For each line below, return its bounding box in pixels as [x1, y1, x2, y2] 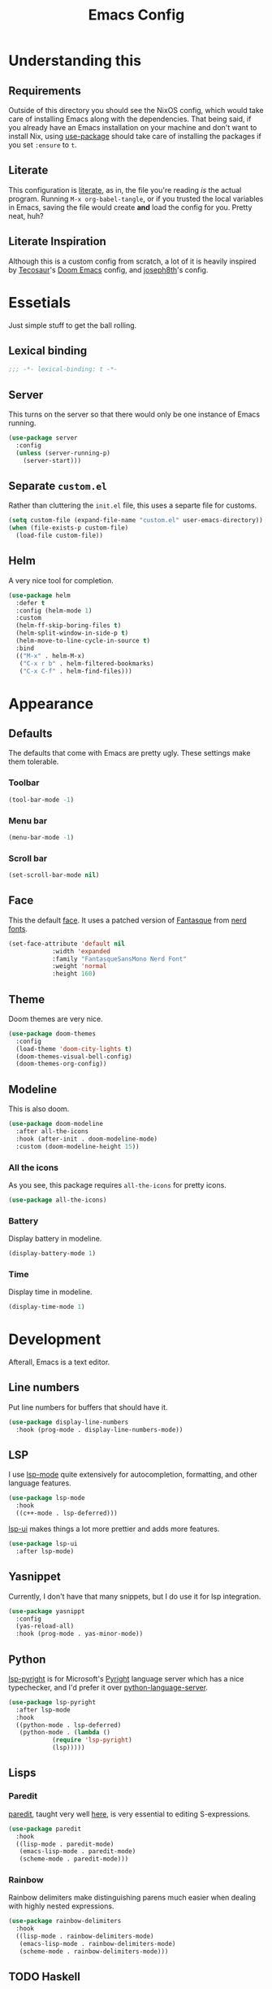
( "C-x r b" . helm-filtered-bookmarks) [19, 659, 154, 668]
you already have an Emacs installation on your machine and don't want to [8, 123, 257, 132]
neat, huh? [8, 211, 44, 220]
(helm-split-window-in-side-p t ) [15, 629, 129, 638]
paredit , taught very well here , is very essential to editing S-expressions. [8, 1808, 251, 1819]
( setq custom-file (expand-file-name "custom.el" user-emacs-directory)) [8, 517, 264, 525]
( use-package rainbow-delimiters [8, 1917, 122, 1926]
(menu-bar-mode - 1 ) [8, 833, 75, 841]
